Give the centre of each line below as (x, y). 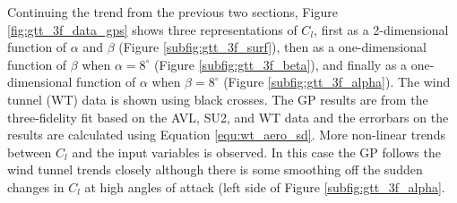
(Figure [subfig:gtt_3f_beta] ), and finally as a (281, 64)
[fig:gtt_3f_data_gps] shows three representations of (152, 29)
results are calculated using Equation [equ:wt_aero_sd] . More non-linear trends (226, 135)
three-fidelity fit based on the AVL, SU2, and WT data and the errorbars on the (228, 117)
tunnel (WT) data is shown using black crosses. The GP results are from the (218, 99)
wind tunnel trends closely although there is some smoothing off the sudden (215, 169)
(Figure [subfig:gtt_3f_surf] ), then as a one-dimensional (272, 47)
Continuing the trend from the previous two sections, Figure (172, 12)
